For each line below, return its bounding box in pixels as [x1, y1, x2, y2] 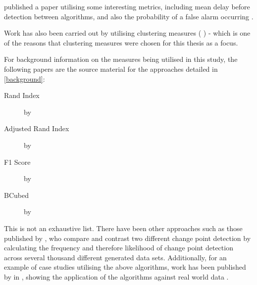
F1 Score [4, 156, 31, 167]
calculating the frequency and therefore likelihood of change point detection [4, 242, 233, 253]
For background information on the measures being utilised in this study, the [4, 54, 238, 64]
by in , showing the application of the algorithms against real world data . [4, 271, 229, 282]
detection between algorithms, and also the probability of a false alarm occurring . [4, 11, 254, 21]
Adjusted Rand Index [4, 123, 69, 134]
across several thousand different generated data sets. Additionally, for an [4, 252, 227, 262]
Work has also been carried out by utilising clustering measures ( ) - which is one [4, 28, 251, 38]
